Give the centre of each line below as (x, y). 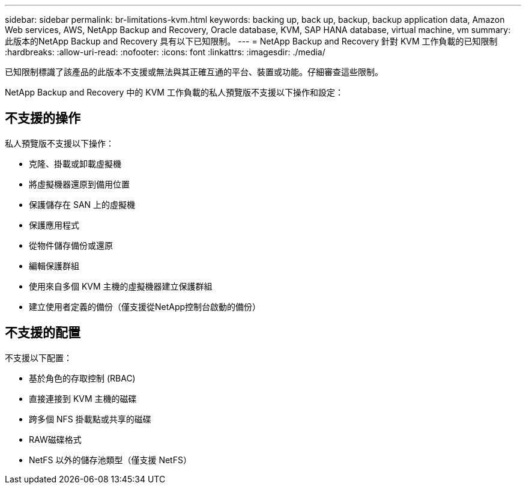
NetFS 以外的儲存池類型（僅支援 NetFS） (110, 460)
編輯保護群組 (54, 266)
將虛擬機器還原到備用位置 (79, 184)
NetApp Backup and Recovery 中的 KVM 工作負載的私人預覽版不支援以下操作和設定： (174, 92)
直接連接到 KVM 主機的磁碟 (83, 398)
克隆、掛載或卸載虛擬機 (75, 163)
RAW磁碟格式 (55, 439)
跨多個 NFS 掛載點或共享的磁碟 (90, 419)
